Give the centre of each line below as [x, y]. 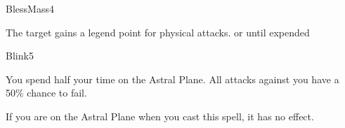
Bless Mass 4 [30, 8]
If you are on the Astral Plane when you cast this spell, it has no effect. [160, 116]
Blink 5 [20, 56]
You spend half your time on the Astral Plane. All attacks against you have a [172, 79]
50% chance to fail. [46, 93]
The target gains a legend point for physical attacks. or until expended [158, 32]
